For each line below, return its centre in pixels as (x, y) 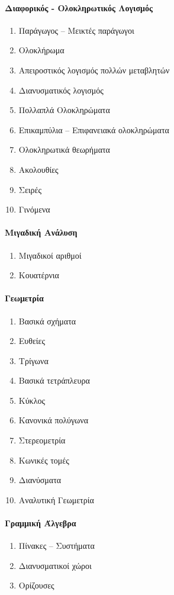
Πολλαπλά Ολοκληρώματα (64, 110)
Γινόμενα (34, 209)
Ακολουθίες (38, 169)
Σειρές (30, 189)
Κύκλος (32, 400)
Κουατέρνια (39, 275)
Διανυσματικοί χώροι (55, 565)
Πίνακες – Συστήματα (57, 546)
